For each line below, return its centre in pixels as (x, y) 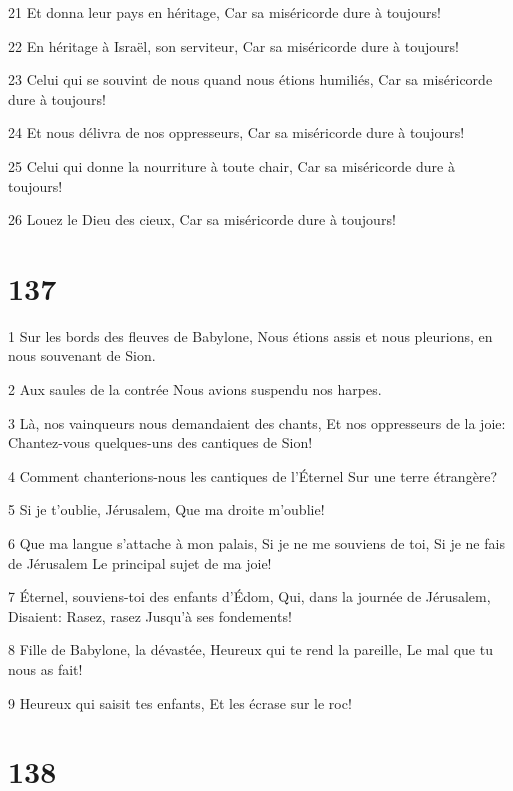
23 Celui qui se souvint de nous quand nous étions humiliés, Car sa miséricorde (250, 79)
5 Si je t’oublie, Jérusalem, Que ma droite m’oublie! (166, 509)
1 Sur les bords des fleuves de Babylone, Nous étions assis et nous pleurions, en (250, 335)
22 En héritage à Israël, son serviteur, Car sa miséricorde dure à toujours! (233, 45)
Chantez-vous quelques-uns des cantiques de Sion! (160, 442)
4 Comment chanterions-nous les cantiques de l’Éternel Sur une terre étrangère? (253, 475)
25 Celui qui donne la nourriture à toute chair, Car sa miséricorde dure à (231, 165)
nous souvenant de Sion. (82, 355)
